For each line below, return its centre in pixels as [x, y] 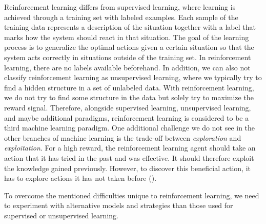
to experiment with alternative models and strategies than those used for [119, 205]
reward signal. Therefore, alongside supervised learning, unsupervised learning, [128, 107]
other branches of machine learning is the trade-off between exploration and [123, 137]
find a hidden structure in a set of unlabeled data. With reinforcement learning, [129, 87]
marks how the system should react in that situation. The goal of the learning [127, 37]
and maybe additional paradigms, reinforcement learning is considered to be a [127, 117]
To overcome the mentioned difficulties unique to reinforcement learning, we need [132, 195]
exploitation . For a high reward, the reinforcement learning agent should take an [130, 148]
